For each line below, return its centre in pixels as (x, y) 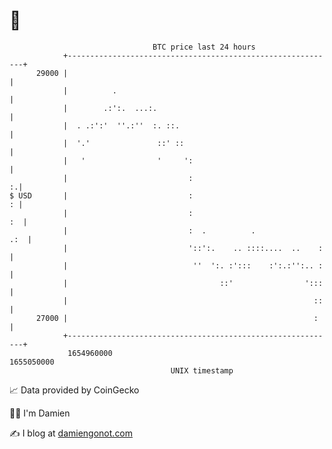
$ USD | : (101, 195)
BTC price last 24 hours (204, 47)
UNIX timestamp (202, 370)
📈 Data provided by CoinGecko (74, 390)
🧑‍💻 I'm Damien (40, 413)
